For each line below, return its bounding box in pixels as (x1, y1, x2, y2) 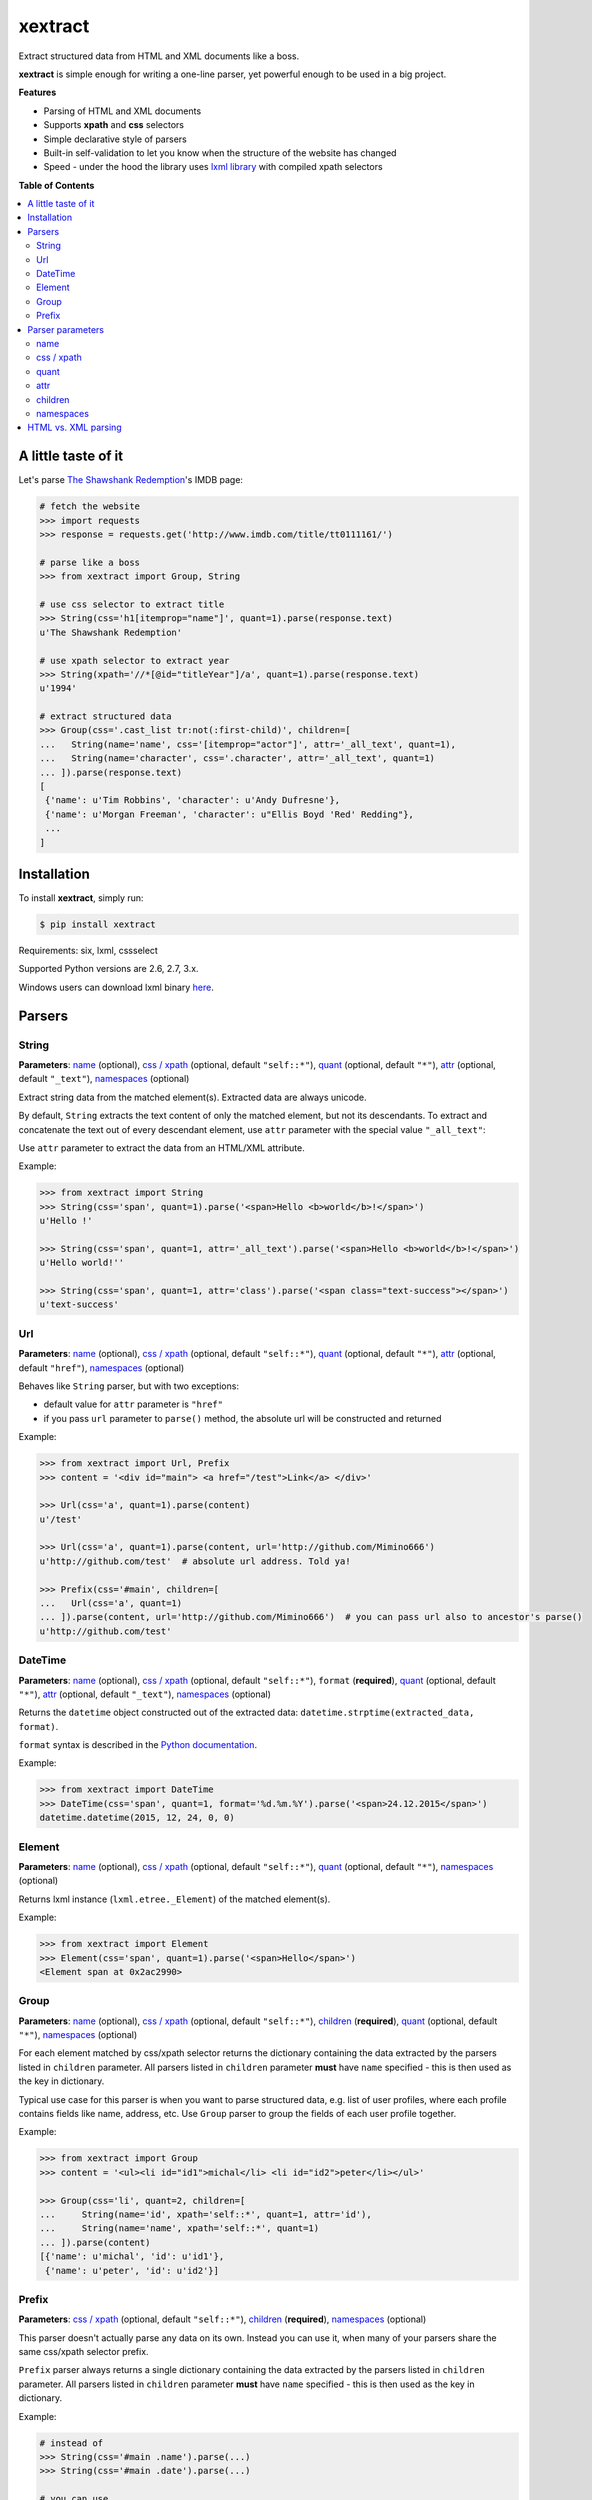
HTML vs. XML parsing (27, 421, 122, 434)
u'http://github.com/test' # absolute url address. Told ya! (39, 1555, 351, 1567)
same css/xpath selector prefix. (18, 2346, 149, 2358)
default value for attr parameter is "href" (43, 1398, 224, 1410)
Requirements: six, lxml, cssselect (18, 945, 159, 957)
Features (18, 86, 57, 99)
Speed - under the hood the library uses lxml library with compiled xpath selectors (43, 161, 384, 173)
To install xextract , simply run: (18, 892, 144, 904)
